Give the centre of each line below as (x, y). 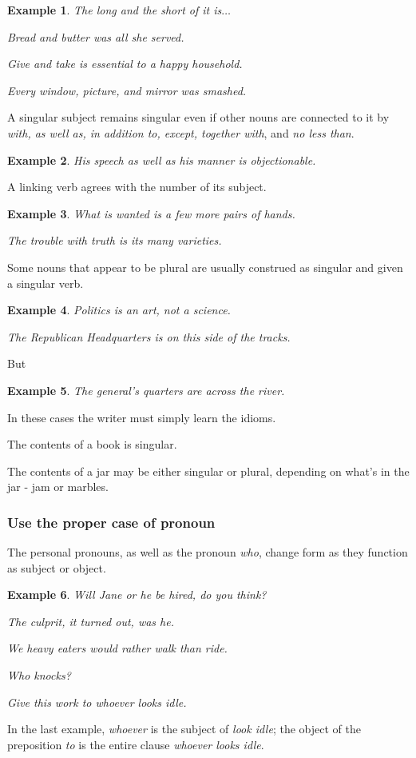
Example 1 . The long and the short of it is (115, 10)
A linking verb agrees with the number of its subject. (137, 187)
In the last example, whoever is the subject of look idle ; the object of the (184, 729)
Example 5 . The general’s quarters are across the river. (146, 390)
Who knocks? (39, 675)
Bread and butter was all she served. (96, 36)
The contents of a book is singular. (92, 444)
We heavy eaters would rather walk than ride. (117, 648)
